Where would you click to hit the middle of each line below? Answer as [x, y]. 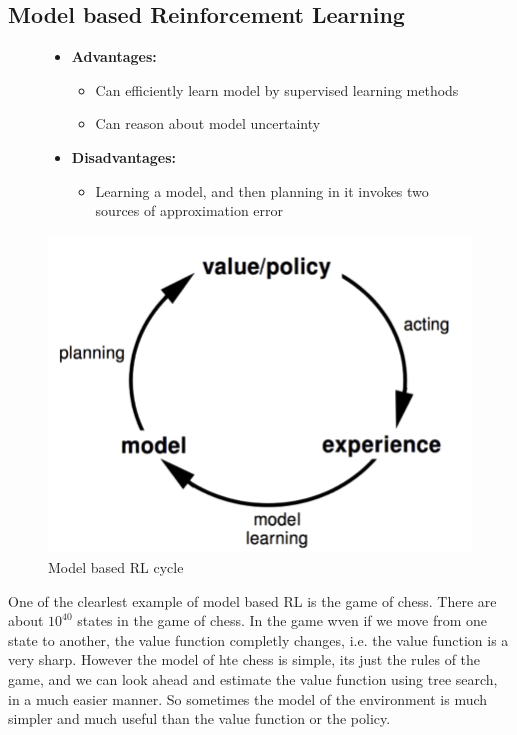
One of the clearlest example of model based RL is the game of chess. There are [252, 600]
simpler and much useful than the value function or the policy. [199, 718]
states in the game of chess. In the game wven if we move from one [282, 620]
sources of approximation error [189, 210]
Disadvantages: [123, 156]
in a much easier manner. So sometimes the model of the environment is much [248, 698]
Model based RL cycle [116, 566]
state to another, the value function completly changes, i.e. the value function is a [258, 639]
